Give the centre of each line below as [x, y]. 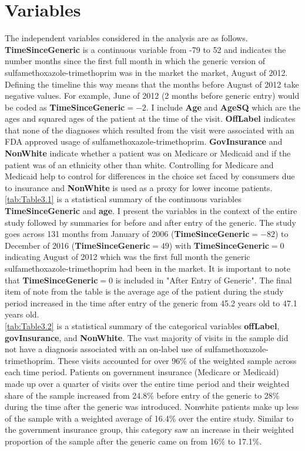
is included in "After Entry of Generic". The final [204, 280]
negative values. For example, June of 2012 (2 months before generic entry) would [152, 96]
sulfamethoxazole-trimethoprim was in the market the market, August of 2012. [146, 72]
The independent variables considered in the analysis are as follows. [126, 38]
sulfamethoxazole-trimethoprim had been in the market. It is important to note [148, 268]
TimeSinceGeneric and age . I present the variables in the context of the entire [151, 211]
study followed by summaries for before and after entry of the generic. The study [150, 222]
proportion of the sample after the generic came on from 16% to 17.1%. [133, 441]
